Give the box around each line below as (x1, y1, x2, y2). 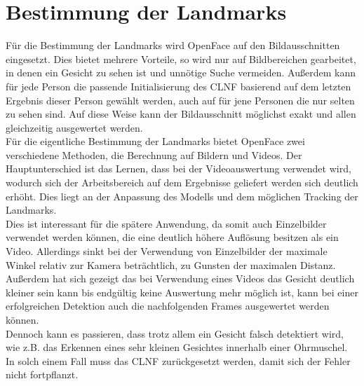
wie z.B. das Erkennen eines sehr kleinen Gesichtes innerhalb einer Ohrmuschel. (6, 340, 348, 354)
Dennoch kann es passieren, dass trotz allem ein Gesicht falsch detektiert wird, (6, 326, 344, 340)
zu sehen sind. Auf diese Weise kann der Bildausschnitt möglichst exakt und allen (6, 106, 356, 121)
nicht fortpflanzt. (6, 367, 79, 382)
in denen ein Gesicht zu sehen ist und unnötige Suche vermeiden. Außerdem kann (6, 65, 356, 80)
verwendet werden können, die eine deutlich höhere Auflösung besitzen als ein (6, 230, 339, 244)
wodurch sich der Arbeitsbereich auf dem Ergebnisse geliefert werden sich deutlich (6, 175, 358, 190)
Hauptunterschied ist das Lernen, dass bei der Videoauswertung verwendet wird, (6, 161, 351, 176)
